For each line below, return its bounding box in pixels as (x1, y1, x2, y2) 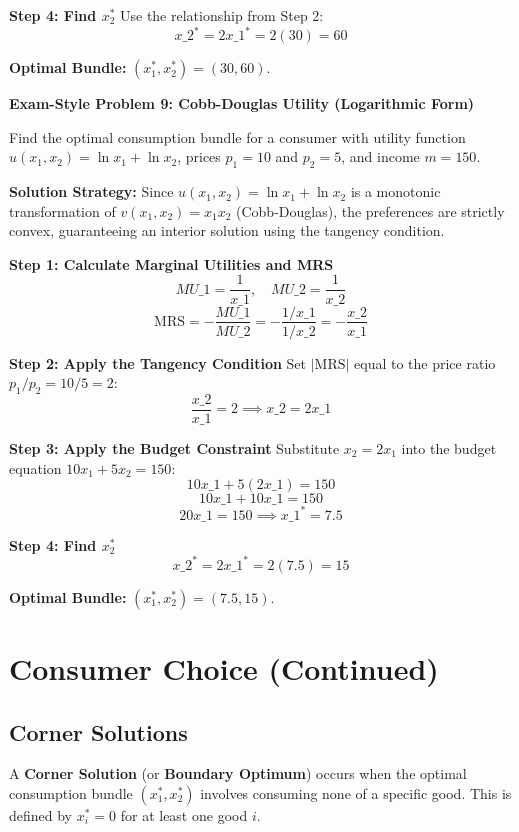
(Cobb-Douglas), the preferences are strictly (236, 200, 505, 221)
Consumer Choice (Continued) (9, 648, 439, 688)
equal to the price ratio (354, 352, 496, 373)
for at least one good (120, 804, 248, 825)
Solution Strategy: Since (9, 181, 174, 202)
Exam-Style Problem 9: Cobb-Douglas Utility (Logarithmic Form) (9, 93, 475, 114)
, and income (341, 146, 420, 167)
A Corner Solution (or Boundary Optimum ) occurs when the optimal (9, 763, 467, 784)
